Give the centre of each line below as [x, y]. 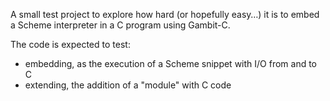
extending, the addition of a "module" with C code [128, 85]
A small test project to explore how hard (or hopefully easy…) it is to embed [165, 14]
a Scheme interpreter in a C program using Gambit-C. [120, 25]
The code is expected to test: [70, 44]
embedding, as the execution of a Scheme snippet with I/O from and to [171, 63]
